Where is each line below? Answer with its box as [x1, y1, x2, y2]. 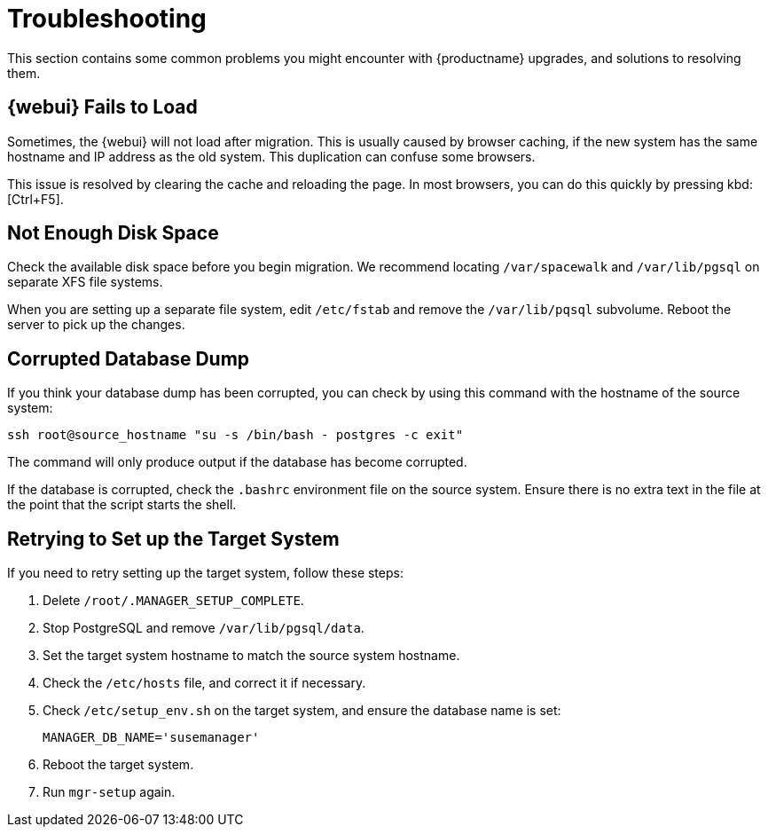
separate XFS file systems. [7, 274, 163, 290]
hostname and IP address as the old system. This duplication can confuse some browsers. [7, 148, 536, 164]
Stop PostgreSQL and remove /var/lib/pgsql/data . [43, 620, 364, 636]
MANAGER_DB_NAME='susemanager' [43, 730, 260, 745]
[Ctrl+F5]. [7, 191, 64, 207]
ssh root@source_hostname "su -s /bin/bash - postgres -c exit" [7, 428, 464, 443]
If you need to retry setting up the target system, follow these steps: [7, 565, 404, 581]
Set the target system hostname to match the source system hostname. [43, 648, 460, 664]
